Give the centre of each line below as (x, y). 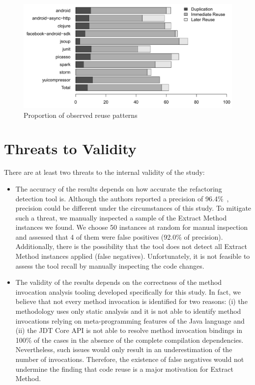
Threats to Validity (70, 149)
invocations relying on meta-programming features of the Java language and (130, 320)
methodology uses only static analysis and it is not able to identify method (128, 311)
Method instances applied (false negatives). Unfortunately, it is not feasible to (133, 256)
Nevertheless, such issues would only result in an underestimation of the (124, 349)
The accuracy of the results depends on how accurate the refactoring (119, 188)
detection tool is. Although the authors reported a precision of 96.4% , (122, 198)
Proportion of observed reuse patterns (81, 115)
